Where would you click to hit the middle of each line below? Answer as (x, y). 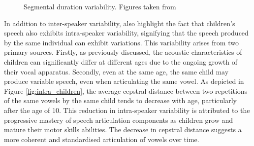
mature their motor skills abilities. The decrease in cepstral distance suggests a (123, 129)
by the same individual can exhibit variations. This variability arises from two (121, 42)
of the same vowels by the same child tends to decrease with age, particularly (120, 100)
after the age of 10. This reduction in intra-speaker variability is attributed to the (127, 110)
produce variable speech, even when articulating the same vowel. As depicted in (124, 81)
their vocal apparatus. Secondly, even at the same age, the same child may (116, 71)
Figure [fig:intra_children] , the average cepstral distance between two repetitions (126, 91)
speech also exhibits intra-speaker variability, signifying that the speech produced (126, 33)
